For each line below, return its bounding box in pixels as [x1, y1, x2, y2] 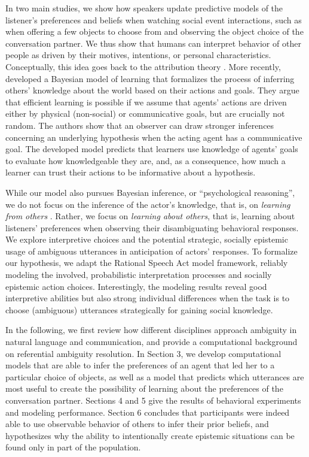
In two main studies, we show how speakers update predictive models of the [5, 2, 283, 14]
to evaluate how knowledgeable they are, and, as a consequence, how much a [5, 154, 286, 167]
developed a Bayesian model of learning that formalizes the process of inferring [5, 72, 295, 84]
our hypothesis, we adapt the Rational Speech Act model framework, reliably [5, 256, 288, 269]
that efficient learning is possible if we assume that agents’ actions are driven [5, 95, 287, 108]
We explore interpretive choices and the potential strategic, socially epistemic [5, 233, 288, 246]
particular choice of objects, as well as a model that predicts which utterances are [5, 370, 304, 383]
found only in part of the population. [5, 441, 141, 453]
